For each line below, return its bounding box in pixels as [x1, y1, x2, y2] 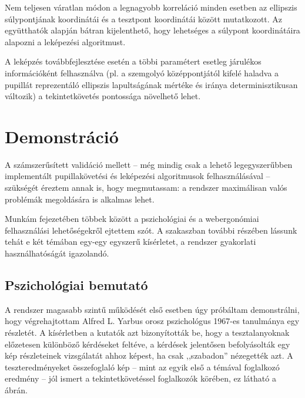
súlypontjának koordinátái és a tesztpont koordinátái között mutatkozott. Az [5, 12, 283, 25]
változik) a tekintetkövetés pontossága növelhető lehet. [5, 90, 201, 102]
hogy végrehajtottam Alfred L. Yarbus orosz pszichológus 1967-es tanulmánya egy [5, 315, 300, 327]
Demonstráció [5, 124, 119, 148]
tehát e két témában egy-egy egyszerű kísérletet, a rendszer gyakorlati [5, 235, 256, 248]
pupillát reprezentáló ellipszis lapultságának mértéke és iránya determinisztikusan [5, 78, 298, 90]
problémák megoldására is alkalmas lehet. [5, 193, 155, 205]
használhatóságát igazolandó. [5, 247, 109, 259]
